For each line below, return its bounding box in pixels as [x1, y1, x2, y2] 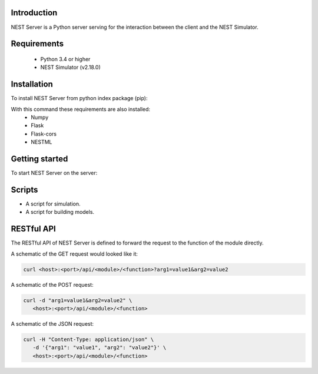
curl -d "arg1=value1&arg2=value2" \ [23, 297, 132, 303]
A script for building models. [25, 208, 94, 216]
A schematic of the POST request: [11, 281, 94, 288]
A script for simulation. [25, 200, 81, 207]
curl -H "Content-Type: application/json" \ [23, 336, 154, 343]
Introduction [11, 8, 58, 18]
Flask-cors [31, 130, 57, 137]
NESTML [31, 138, 52, 145]
